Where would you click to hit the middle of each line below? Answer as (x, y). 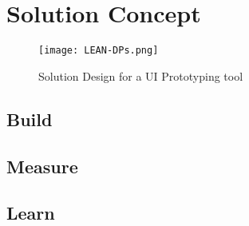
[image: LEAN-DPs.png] (99, 51)
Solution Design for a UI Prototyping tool (141, 75)
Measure (42, 166)
